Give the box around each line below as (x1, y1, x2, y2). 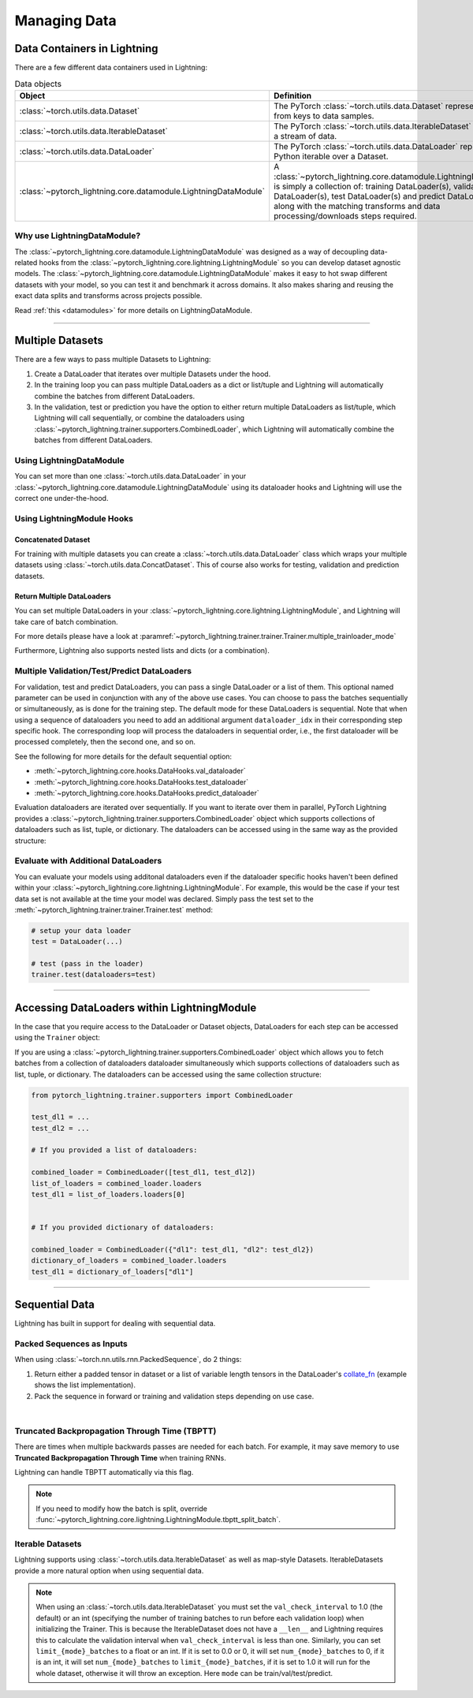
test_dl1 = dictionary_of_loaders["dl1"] (31, 1267, 194, 1276)
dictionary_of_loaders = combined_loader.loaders (31, 1256, 227, 1265)
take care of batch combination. (14, 617, 118, 626)
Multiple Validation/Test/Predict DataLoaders (14, 666, 192, 677)
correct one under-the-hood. (14, 494, 109, 503)
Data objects (14, 78, 62, 89)
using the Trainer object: (14, 1033, 100, 1043)
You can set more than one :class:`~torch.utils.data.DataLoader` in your (14, 472, 247, 481)
